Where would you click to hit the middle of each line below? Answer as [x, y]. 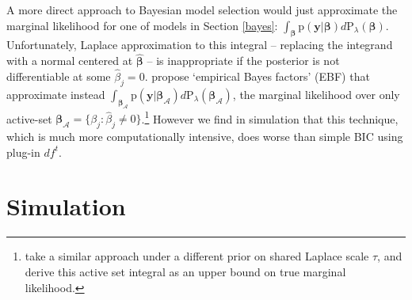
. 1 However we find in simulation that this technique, [270, 117]
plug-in [23, 152]
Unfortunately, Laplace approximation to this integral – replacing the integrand [200, 45]
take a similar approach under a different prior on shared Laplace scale [197, 256]
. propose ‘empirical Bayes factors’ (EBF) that [257, 76]
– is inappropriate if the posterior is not [243, 61]
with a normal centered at [70, 61]
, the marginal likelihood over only [316, 94]
